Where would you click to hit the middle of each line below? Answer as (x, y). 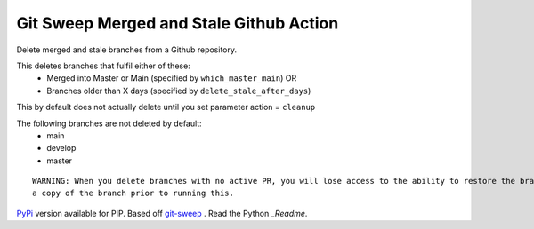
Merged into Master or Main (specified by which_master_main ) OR (172, 78)
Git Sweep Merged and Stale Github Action (178, 23)
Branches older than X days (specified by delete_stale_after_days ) (179, 91)
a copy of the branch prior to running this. (133, 193)
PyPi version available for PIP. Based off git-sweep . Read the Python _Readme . (162, 213)
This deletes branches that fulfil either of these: (103, 66)
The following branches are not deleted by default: (109, 123)
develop (61, 148)
